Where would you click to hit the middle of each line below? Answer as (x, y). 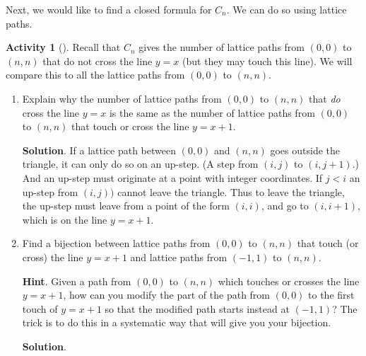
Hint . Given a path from (77, 281)
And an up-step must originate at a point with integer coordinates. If (172, 177)
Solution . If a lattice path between (99, 150)
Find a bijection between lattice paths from (116, 243)
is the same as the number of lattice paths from (212, 112)
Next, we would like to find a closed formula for (109, 9)
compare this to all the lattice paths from (95, 75)
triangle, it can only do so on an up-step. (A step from (140, 164)
